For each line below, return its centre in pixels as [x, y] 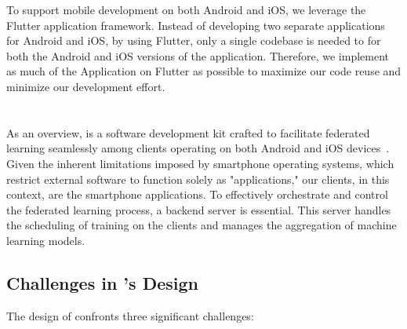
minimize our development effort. [86, 86]
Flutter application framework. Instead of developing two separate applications [196, 25]
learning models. [46, 240]
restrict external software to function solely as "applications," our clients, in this [198, 179]
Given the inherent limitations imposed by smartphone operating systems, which [200, 163]
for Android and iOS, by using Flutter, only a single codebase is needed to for [194, 40]
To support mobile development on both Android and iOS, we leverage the [186, 9]
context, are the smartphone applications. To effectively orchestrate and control [197, 194]
